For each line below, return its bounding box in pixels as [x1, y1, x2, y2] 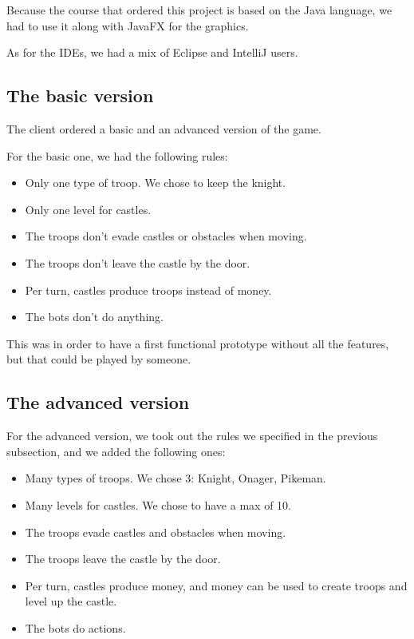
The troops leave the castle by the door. [25, 550, 221, 567]
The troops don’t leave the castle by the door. [25, 254, 250, 271]
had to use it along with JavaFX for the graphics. [6, 17, 249, 34]
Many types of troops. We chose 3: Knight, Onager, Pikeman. [25, 470, 326, 486]
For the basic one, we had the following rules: [6, 147, 228, 164]
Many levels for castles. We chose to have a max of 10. [25, 496, 291, 513]
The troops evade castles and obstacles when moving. [25, 523, 286, 540]
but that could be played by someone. [6, 351, 191, 367]
